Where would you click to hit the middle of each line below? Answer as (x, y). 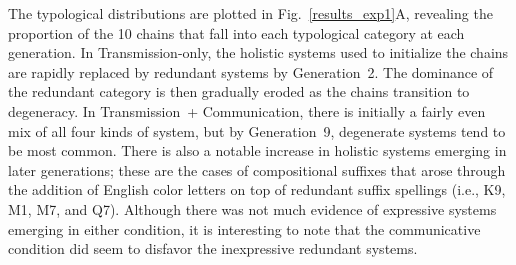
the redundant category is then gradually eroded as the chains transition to (239, 91)
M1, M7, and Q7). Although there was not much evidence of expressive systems (252, 208)
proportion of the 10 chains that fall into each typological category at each (236, 32)
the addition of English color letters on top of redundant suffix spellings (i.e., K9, (257, 189)
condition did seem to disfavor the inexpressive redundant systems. (213, 248)
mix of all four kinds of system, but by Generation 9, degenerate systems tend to (257, 130)
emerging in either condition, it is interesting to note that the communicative (244, 228)
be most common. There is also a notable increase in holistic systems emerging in (257, 150)
